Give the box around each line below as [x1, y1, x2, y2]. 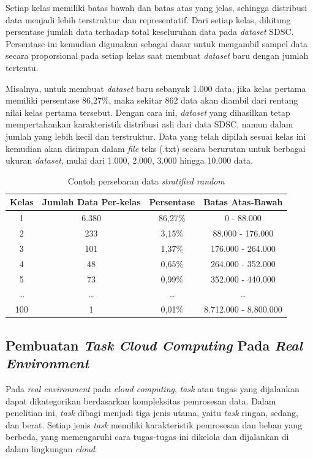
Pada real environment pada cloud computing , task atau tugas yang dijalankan [6, 382, 300, 395]
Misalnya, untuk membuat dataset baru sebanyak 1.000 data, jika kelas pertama [6, 82, 306, 94]
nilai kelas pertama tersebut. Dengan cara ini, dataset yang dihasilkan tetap [6, 105, 290, 118]
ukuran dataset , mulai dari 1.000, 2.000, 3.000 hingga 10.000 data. [6, 154, 253, 167]
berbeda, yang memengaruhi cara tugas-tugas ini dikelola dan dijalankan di [6, 430, 289, 443]
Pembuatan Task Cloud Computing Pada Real [6, 335, 303, 354]
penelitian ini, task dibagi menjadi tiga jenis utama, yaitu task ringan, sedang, [6, 406, 298, 419]
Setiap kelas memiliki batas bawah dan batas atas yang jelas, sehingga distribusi [6, 1, 307, 13]
